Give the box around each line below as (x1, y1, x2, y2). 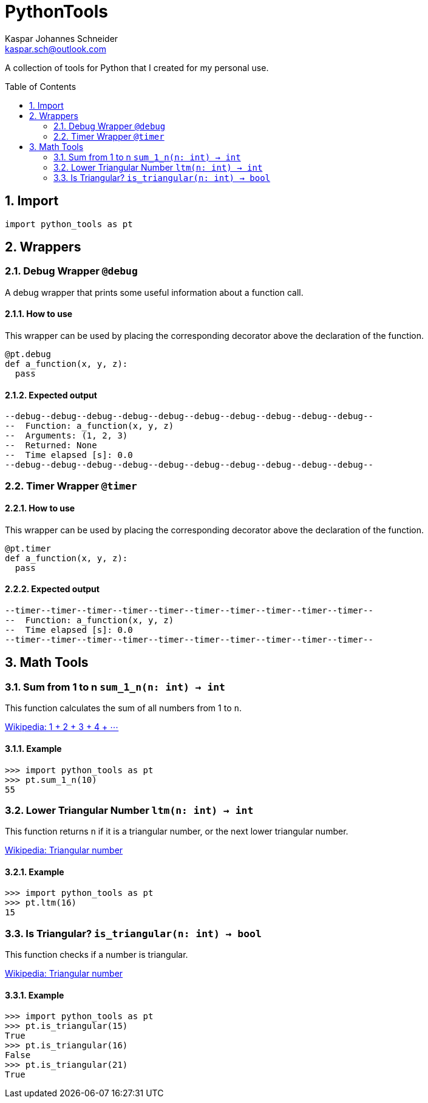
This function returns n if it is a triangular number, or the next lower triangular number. (5, 826, 348, 837)
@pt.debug (5, 349, 51, 360)
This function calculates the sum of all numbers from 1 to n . (5, 703, 242, 714)
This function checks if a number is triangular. (5, 949, 188, 960)
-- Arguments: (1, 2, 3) (5, 431, 128, 441)
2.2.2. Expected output (5, 584, 100, 595)
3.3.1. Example (5, 989, 64, 1000)
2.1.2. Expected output (5, 389, 97, 400)
